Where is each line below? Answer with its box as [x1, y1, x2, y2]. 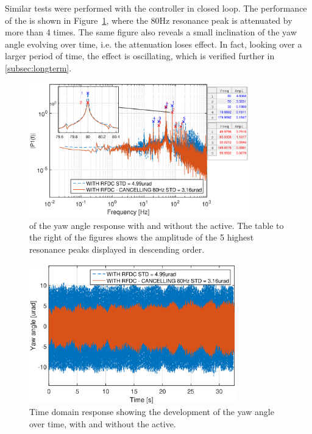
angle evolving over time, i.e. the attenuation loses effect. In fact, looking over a [5, 37, 302, 50]
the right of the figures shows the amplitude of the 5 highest [29, 231, 254, 244]
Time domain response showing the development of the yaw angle [29, 405, 274, 418]
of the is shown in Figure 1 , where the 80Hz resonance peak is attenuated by [5, 13, 292, 26]
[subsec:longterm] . [5, 61, 72, 74]
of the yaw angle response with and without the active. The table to [29, 219, 284, 231]
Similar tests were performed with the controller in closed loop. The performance [5, 2, 307, 14]
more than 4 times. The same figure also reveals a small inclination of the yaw [5, 26, 297, 38]
